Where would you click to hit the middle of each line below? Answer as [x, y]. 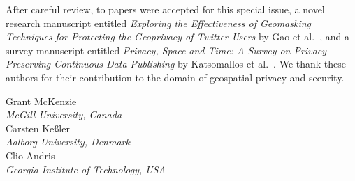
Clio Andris [30, 155]
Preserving [28, 64]
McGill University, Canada [64, 115]
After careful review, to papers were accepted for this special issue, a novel [165, 9]
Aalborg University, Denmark [68, 142]
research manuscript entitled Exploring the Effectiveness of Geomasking [159, 23]
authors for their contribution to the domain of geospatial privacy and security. [175, 77]
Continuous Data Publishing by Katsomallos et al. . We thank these [200, 64]
